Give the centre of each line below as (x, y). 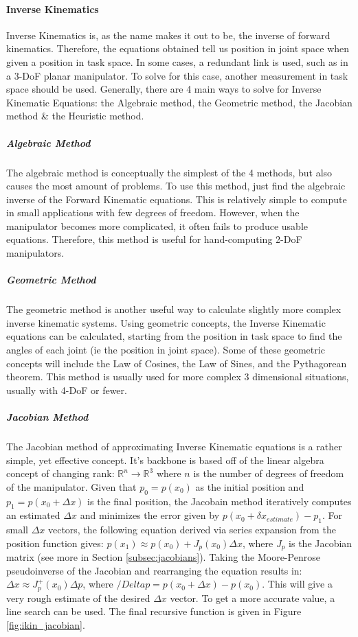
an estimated (33, 515)
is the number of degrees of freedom (269, 473)
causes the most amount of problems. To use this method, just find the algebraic (176, 186)
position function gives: (55, 543)
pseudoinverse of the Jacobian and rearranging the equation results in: (154, 570)
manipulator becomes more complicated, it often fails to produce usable (157, 225)
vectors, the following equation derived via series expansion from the (192, 530)
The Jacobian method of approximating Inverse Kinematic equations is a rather (174, 446)
